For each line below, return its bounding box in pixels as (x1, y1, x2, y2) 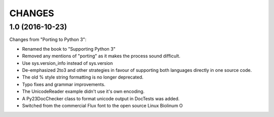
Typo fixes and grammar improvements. (22, 81, 106, 87)
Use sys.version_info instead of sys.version (22, 60, 113, 66)
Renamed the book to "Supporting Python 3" (22, 46, 116, 52)
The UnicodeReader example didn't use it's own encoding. (22, 89, 145, 95)
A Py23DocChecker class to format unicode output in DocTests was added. (22, 95, 180, 101)
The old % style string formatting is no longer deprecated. (22, 74, 144, 81)
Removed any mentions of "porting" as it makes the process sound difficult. (22, 53, 181, 59)
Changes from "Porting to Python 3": (9, 36, 87, 43)
